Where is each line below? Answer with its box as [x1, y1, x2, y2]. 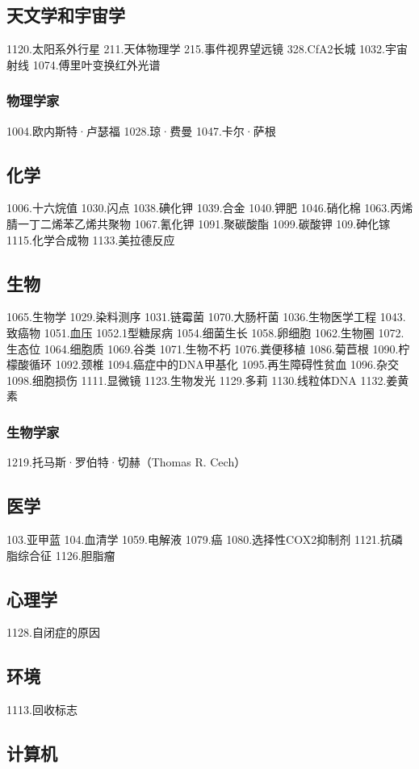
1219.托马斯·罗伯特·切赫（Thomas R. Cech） [6, 453, 246, 470]
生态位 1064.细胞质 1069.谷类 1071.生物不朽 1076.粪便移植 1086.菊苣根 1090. [6, 340, 399, 357]
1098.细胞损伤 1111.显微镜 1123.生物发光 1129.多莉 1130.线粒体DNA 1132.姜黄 [6, 371, 409, 388]
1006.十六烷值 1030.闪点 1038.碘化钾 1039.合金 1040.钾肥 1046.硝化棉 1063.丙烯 [6, 199, 413, 216]
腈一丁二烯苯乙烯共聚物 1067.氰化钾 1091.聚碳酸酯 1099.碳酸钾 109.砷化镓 [6, 215, 391, 232]
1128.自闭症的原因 [6, 624, 100, 641]
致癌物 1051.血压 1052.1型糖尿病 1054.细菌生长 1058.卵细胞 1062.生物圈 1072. [6, 324, 404, 341]
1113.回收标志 [6, 701, 78, 718]
